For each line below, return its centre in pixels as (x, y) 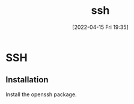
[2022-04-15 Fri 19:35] (100, 27)
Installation (27, 80)
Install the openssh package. (41, 94)
